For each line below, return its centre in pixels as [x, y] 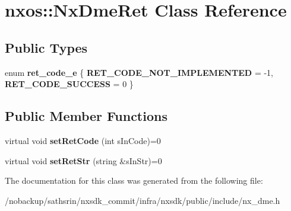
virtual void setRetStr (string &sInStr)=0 [83, 160]
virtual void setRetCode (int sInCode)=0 [83, 140]
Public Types [46, 47]
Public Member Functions [86, 116]
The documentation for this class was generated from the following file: [134, 180]
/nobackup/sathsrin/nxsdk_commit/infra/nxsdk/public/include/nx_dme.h [143, 200]
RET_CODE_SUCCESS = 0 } [69, 84]
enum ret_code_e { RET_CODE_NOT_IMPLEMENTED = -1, [139, 72]
